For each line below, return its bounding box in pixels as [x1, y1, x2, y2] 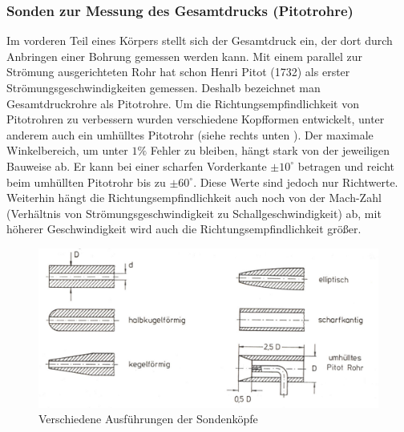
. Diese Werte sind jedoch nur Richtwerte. [193, 173, 398, 190]
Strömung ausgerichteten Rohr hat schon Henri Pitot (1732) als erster [6, 63, 350, 80]
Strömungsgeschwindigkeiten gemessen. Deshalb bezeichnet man [6, 79, 321, 95]
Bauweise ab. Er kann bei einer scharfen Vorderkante [6, 157, 267, 174]
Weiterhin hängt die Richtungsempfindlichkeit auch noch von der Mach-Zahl [6, 189, 382, 206]
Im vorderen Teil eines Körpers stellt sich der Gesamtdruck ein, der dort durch [6, 32, 393, 49]
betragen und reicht [297, 157, 395, 174]
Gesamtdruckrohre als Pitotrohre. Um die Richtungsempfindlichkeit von [6, 95, 359, 111]
